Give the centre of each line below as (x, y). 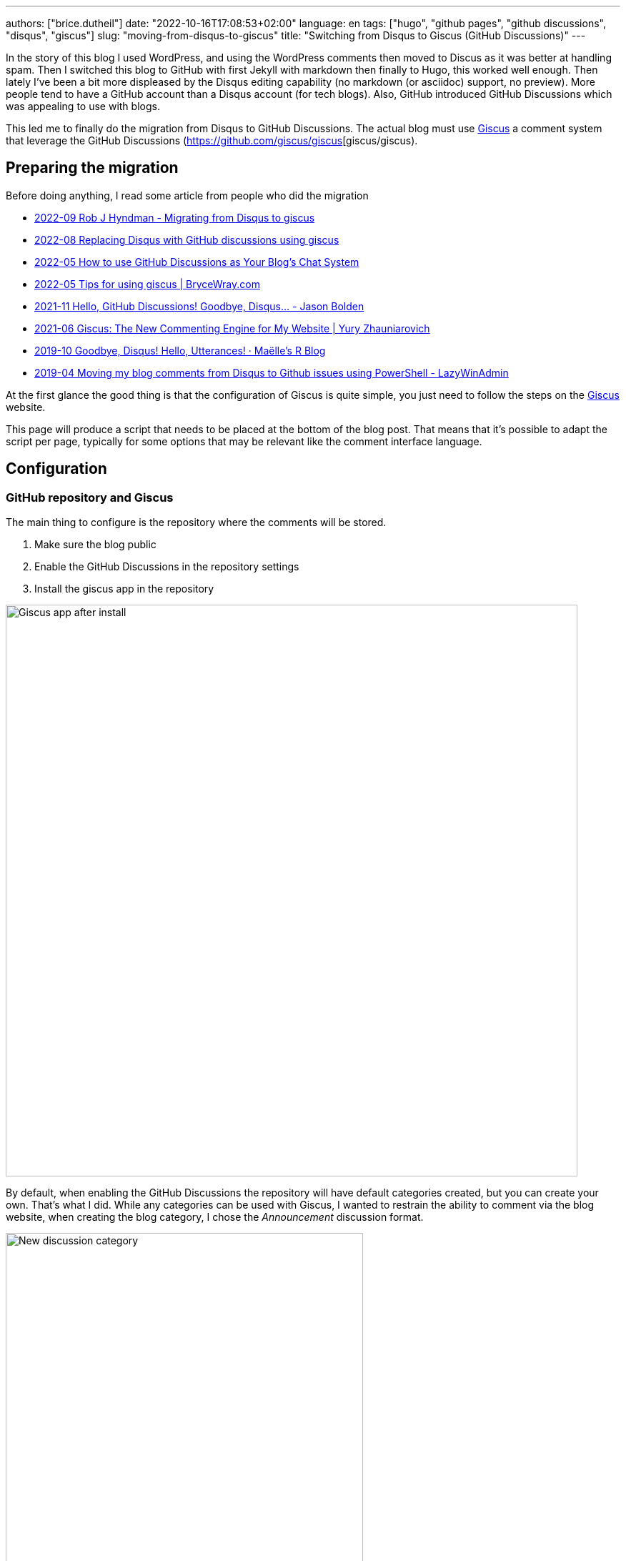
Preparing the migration (92, 168)
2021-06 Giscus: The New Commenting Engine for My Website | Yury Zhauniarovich (232, 328)
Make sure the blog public (95, 545)
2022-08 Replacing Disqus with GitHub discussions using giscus (187, 239)
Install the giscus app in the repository (124, 589)
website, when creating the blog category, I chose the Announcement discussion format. (215, 1217)
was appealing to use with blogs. (83, 106)
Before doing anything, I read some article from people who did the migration (187, 195)
